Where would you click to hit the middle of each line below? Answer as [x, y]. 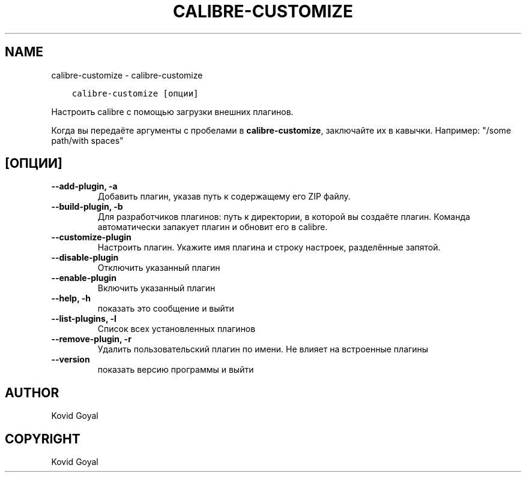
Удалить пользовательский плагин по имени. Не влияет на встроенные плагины [263, 349]
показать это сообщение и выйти [166, 309]
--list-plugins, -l [84, 319]
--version [71, 360]
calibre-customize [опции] [135, 93]
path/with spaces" [87, 140]
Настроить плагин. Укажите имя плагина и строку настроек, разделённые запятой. [269, 247]
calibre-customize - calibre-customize [127, 75]
